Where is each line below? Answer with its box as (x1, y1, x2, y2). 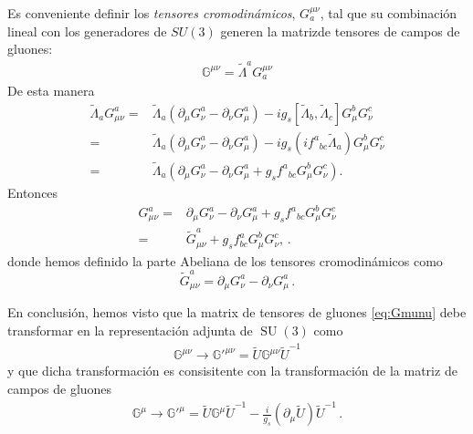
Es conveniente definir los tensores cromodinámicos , (7, 4, 296, 22)
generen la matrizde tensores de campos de (220, 21, 460, 40)
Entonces (7, 182, 58, 201)
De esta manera (7, 80, 95, 99)
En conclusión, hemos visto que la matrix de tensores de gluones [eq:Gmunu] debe (7, 303, 467, 322)
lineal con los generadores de (7, 21, 167, 40)
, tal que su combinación (320, 4, 457, 22)
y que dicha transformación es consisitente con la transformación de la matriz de (7, 361, 457, 380)
